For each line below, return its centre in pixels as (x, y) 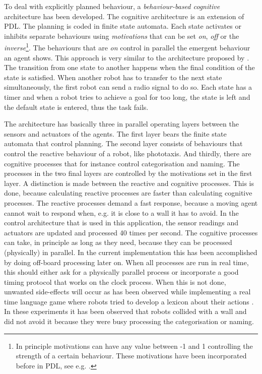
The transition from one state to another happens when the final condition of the (129, 67)
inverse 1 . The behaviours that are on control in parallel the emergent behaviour (127, 47)
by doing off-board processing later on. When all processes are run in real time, (126, 262)
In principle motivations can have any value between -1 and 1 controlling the (134, 346)
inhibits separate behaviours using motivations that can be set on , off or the (122, 36)
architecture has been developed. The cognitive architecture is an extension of (124, 16)
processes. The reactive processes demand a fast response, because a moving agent (131, 202)
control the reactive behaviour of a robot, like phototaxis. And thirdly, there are (128, 153)
